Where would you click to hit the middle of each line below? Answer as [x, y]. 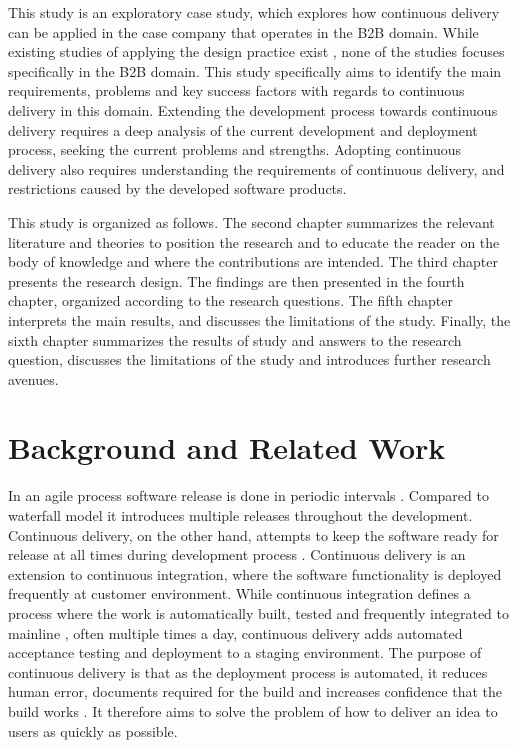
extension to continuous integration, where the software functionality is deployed [255, 573]
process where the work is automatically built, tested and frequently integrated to [259, 612]
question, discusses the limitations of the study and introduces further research [249, 359]
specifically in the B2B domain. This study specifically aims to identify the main [255, 70]
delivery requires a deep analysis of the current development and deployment [243, 129]
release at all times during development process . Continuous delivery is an [237, 554]
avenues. [33, 378]
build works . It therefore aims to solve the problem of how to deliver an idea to [253, 710]
